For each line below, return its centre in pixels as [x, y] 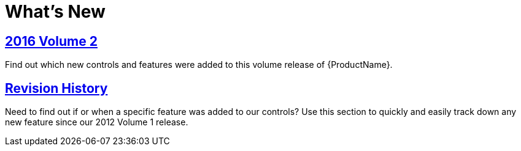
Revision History [56, 88]
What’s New [55, 12]
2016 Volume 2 [51, 41]
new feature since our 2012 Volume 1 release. [97, 122]
